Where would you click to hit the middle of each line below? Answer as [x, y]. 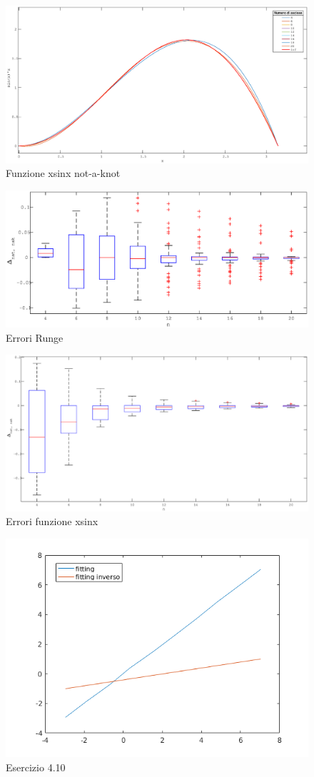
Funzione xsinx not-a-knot [63, 173]
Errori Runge [35, 337]
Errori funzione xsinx [52, 521]
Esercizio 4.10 [36, 767]
